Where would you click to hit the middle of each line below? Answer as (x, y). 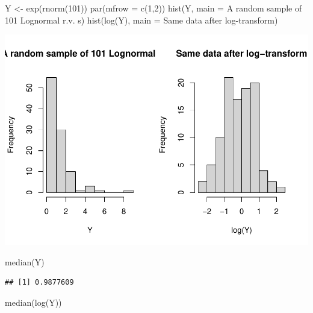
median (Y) (25, 261)
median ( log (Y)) (33, 302)
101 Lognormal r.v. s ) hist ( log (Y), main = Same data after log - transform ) (141, 20)
